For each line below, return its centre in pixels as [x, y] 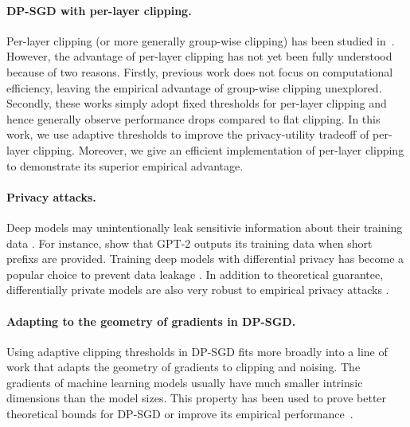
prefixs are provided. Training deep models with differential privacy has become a [205, 259]
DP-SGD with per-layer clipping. [99, 10]
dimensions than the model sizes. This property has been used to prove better [197, 398]
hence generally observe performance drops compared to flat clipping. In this [193, 118]
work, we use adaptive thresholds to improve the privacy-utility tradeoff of [188, 134]
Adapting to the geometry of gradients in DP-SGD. [151, 321]
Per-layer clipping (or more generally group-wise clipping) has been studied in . [201, 40]
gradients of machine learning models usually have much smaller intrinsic [185, 382]
